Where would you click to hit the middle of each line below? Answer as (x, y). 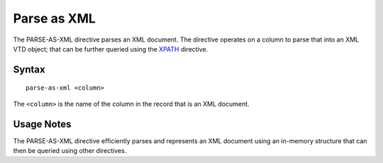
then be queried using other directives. (70, 151)
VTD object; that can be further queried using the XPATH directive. (111, 49)
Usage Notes (42, 124)
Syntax (29, 70)
